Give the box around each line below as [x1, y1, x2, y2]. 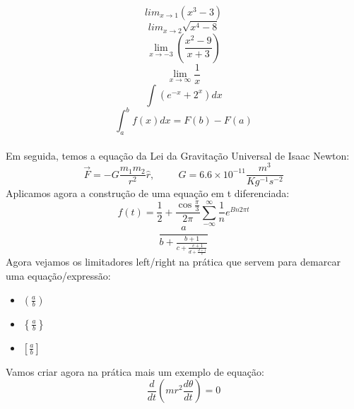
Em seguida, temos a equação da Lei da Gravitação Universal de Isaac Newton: [6, 148, 350, 162]
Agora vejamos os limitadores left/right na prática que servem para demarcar [6, 254, 341, 269]
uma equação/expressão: [6, 268, 111, 283]
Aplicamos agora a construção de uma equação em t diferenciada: [6, 186, 290, 201]
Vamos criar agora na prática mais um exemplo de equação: [6, 364, 264, 379]
